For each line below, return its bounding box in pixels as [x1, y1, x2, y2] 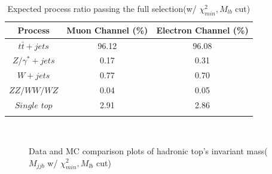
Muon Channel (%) [66, 23, 148, 36]
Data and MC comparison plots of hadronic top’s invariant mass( [29, 144, 268, 157]
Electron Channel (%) [156, 23, 249, 36]
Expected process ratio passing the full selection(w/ [7, 2, 197, 14]
